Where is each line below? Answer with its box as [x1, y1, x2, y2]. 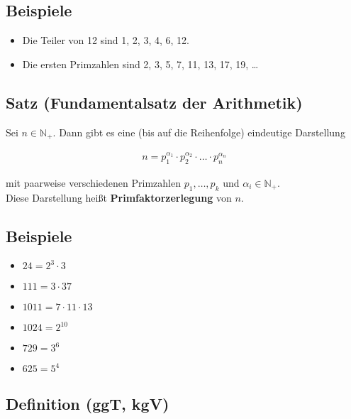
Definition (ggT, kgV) [6, 392, 169, 414]
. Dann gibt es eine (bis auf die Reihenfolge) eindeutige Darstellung [52, 124, 345, 139]
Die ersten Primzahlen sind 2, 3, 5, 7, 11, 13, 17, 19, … [22, 56, 259, 71]
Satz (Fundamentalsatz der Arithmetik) [6, 91, 303, 113]
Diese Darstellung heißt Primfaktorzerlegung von [6, 190, 232, 205]
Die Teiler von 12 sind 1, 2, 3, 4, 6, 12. [22, 33, 189, 48]
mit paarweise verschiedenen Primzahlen [6, 175, 182, 190]
